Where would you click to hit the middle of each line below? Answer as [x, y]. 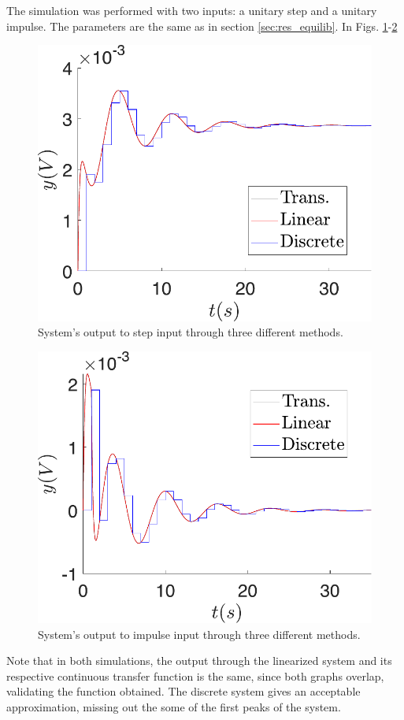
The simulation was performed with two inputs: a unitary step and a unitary [192, 10]
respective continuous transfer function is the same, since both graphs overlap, [195, 675]
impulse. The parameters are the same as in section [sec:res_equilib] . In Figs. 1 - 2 [202, 26]
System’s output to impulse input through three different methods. [199, 634]
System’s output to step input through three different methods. [191, 332]
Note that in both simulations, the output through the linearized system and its [199, 661]
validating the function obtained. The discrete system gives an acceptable [183, 691]
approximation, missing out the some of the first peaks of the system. [174, 706]
